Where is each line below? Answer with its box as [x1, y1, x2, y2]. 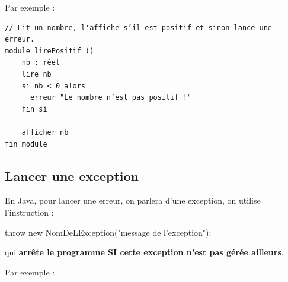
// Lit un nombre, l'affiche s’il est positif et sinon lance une [5, 23, 273, 32]
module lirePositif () [5, 46, 94, 55]
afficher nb [21, 128, 69, 137]
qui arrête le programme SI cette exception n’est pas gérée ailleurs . [5, 246, 284, 258]
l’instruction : [5, 205, 54, 218]
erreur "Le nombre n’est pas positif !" [30, 93, 191, 102]
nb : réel [21, 58, 60, 67]
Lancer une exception [5, 166, 139, 185]
